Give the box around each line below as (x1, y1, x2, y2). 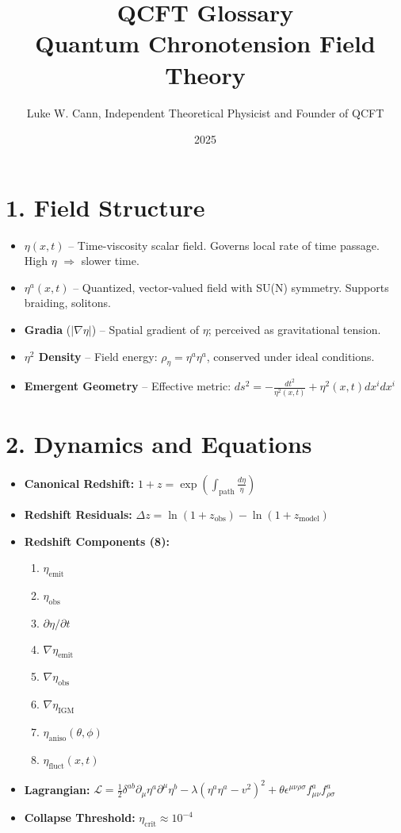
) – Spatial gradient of (91, 321, 200, 337)
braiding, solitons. (24, 294, 111, 311)
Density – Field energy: (38, 347, 158, 364)
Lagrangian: (24, 781, 90, 797)
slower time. (81, 252, 139, 269)
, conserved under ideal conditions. (206, 347, 375, 364)
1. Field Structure (6, 190, 205, 223)
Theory (165, 58, 246, 90)
